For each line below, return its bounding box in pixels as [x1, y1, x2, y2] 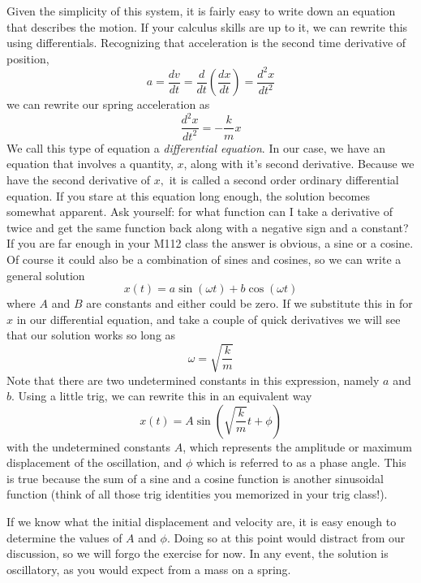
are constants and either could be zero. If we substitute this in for [86, 295, 413, 312]
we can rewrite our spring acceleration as [6, 96, 210, 113]
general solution [6, 266, 85, 283]
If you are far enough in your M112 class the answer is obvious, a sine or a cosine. [6, 235, 414, 252]
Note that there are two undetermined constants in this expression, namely [6, 371, 380, 388]
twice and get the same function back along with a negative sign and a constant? [6, 218, 409, 235]
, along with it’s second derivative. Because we [183, 155, 415, 172]
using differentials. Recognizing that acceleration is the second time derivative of [6, 34, 406, 51]
